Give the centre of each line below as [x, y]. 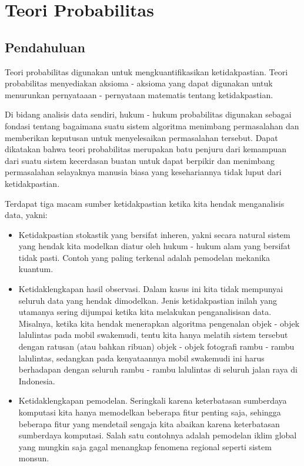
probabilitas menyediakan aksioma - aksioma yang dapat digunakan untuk [139, 83]
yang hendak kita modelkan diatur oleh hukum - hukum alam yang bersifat [155, 246]
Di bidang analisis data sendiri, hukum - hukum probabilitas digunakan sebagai [148, 114]
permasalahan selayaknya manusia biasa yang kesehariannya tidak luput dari [143, 172]
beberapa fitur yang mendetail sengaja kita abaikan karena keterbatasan [149, 423]
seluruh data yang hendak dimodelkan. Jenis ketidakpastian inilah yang [148, 300]
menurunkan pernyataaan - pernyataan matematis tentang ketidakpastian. [139, 94]
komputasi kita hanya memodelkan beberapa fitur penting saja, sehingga [150, 412]
